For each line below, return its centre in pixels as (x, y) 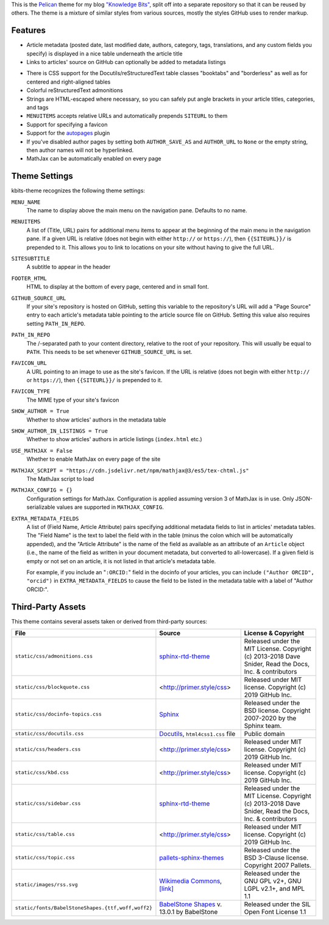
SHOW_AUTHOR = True (40, 411)
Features (28, 31)
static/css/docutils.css (49, 734)
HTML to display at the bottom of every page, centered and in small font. (118, 287)
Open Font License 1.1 (275, 912)
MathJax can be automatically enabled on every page (94, 159)
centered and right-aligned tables (69, 82)
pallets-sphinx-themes (192, 857)
